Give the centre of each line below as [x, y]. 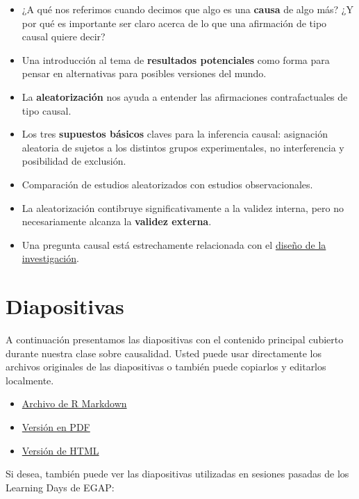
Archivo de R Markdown [74, 403]
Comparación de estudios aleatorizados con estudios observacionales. [167, 184]
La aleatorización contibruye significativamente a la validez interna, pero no [183, 207]
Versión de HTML [60, 450]
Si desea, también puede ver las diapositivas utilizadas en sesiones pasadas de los [177, 474]
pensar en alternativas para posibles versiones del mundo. [144, 73]
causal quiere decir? [64, 36]
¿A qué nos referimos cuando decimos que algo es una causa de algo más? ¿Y [187, 9]
